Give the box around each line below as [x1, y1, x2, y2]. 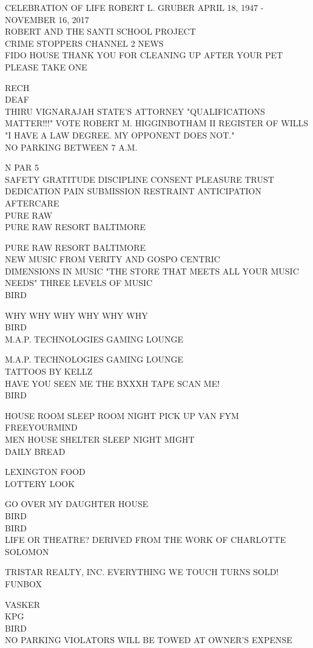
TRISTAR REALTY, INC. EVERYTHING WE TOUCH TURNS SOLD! [5, 565, 279, 578]
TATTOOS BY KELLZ [5, 365, 93, 378]
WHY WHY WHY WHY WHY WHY [5, 309, 148, 321]
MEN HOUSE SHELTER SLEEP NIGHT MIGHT [5, 433, 195, 445]
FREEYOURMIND [5, 421, 78, 434]
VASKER [5, 598, 40, 610]
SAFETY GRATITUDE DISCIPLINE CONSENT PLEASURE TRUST [5, 172, 274, 185]
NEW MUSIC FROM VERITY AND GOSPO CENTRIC [5, 253, 220, 265]
